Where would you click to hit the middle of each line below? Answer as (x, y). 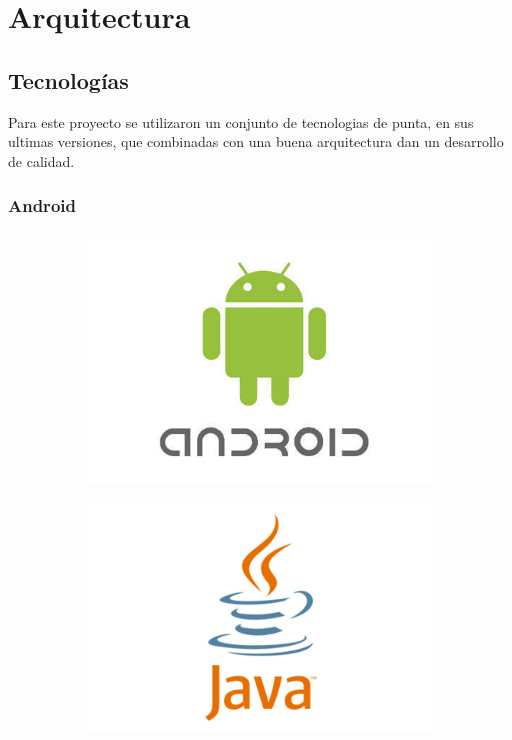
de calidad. (41, 160)
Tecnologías (68, 79)
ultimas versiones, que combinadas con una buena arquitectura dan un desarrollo (256, 141)
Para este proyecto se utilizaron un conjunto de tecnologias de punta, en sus (241, 121)
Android (42, 205)
